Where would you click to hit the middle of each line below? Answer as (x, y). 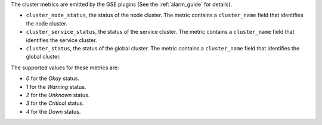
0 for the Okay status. (53, 78)
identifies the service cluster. (61, 40)
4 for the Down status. (53, 111)
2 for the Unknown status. (58, 95)
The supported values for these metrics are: (65, 68)
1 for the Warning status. (56, 86)
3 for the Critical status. (55, 103)
